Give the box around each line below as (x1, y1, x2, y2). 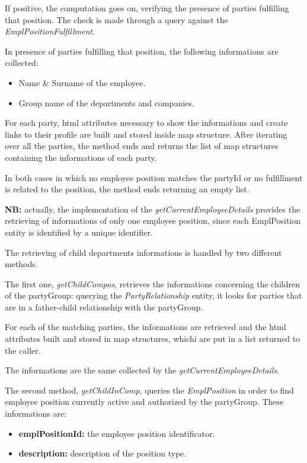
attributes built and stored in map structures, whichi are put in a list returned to (5, 332, 300, 345)
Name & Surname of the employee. (18, 76, 146, 88)
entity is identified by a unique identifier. (5, 226, 153, 238)
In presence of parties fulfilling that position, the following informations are (5, 45, 279, 57)
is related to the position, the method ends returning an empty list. (5, 183, 250, 195)
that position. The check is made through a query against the (5, 13, 228, 26)
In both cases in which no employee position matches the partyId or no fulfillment (5, 171, 303, 183)
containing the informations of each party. (5, 151, 157, 163)
